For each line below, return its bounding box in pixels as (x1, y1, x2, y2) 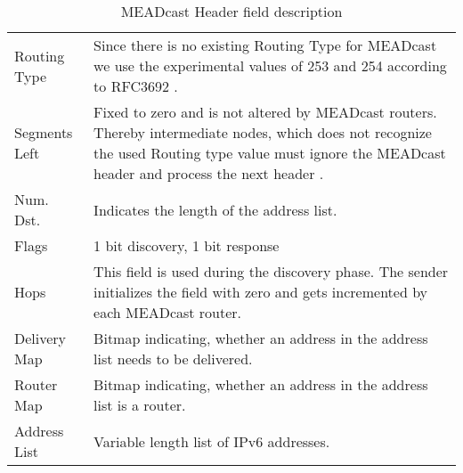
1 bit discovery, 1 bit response (93, 235, 280, 256)
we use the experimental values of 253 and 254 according (93, 55, 447, 76)
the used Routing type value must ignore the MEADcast (93, 143, 446, 163)
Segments (14, 122, 73, 143)
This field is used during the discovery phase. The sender (93, 261, 449, 281)
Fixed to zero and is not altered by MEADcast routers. (93, 102, 437, 122)
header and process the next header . (93, 163, 324, 183)
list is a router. (93, 395, 186, 415)
